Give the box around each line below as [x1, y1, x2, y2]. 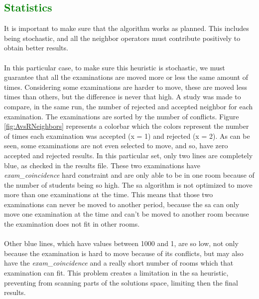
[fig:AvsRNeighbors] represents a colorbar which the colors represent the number [4, 121, 249, 131]
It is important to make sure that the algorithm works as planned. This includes [4, 23, 249, 33]
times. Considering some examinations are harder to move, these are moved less [4, 81, 247, 92]
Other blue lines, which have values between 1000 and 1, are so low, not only [4, 238, 239, 249]
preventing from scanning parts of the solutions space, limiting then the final [4, 277, 238, 288]
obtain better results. [4, 42, 68, 53]
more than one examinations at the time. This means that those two [4, 189, 213, 200]
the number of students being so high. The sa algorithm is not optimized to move [4, 179, 253, 190]
